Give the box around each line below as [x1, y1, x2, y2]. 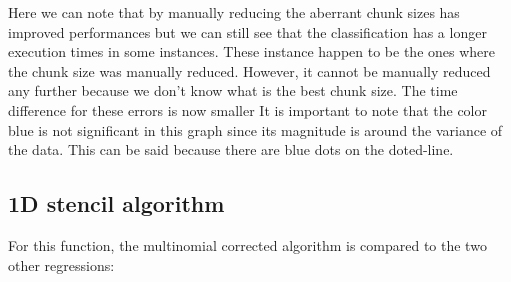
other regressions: [8, 254, 115, 275]
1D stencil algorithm [8, 188, 225, 219]
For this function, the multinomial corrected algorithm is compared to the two [8, 234, 487, 255]
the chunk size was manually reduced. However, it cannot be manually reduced [8, 60, 491, 81]
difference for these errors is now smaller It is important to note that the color [8, 99, 487, 120]
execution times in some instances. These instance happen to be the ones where [8, 41, 496, 62]
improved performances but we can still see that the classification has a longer [8, 21, 487, 42]
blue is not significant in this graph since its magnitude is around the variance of [8, 119, 503, 140]
